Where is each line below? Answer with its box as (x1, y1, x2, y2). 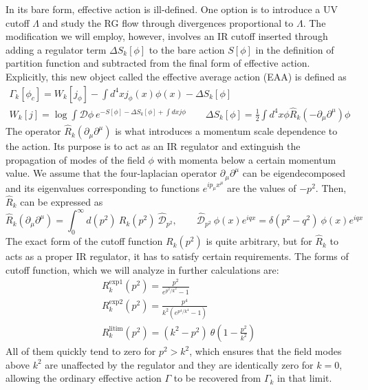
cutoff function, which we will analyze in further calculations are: (6, 262, 279, 277)
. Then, (315, 181, 347, 195)
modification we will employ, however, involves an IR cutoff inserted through (6, 29, 328, 43)
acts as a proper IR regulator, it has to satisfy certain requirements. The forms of (6, 249, 349, 263)
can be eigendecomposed (242, 166, 346, 180)
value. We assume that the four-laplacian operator (6, 166, 217, 180)
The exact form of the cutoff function (6, 234, 163, 248)
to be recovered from (173, 371, 261, 385)
